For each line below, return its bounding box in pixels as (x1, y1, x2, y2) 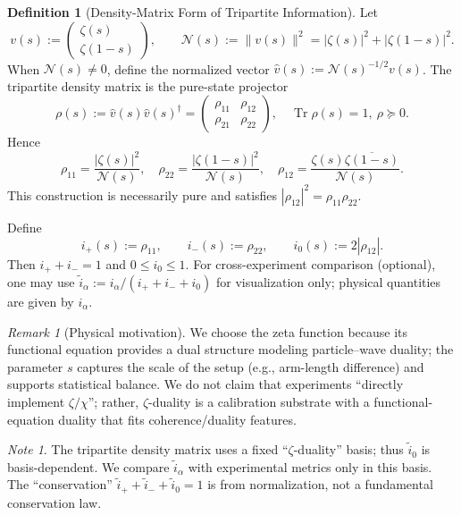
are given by (7, 291, 74, 310)
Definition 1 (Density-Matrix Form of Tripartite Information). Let (7, 3, 379, 21)
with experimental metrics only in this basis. (188, 457, 432, 476)
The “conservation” (7, 475, 113, 494)
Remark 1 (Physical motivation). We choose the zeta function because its (7, 322, 408, 341)
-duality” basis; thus (293, 440, 404, 459)
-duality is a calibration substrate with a (148, 392, 370, 410)
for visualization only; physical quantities (215, 272, 441, 291)
